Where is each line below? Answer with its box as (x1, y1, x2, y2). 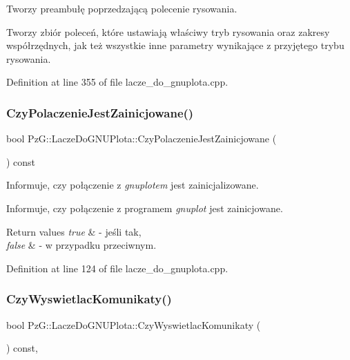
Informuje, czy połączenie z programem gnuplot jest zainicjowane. (6, 200, 283, 215)
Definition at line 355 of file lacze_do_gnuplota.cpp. (6, 75, 229, 89)
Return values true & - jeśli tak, (6, 224, 142, 238)
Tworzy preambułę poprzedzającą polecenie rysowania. (6, 1, 237, 15)
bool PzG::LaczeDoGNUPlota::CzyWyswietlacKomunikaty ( (6, 317, 261, 332)
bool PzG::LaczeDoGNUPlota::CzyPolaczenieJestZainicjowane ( (6, 131, 277, 146)
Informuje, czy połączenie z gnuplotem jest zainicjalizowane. (6, 178, 259, 192)
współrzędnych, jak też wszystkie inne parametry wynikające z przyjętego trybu (6, 38, 344, 53)
